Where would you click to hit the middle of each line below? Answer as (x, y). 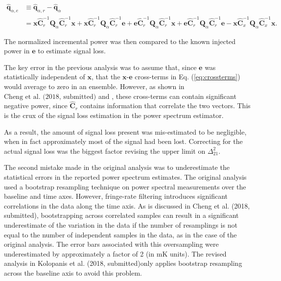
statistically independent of (45, 77)
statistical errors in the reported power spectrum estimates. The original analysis (125, 176)
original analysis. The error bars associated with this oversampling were (111, 244)
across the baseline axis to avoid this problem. (73, 272)
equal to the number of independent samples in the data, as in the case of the (120, 234)
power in (17, 51)
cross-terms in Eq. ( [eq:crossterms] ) (187, 77)
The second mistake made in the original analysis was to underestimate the (117, 167)
